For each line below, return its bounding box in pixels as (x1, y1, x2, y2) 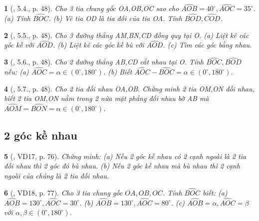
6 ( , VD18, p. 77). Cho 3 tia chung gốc (4, 187, 123, 197)
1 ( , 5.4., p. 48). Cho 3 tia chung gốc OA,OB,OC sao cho (4, 3, 179, 13)
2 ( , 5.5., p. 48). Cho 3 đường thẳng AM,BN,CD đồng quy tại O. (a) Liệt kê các (4, 29, 249, 40)
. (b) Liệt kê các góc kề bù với (52, 39, 144, 50)
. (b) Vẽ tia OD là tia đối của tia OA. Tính (48, 13, 182, 23)
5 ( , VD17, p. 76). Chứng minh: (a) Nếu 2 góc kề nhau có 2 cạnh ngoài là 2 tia (4, 150, 247, 161)
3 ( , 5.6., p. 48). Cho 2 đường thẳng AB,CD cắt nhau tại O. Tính (4, 56, 204, 67)
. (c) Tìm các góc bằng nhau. (163, 39, 252, 50)
